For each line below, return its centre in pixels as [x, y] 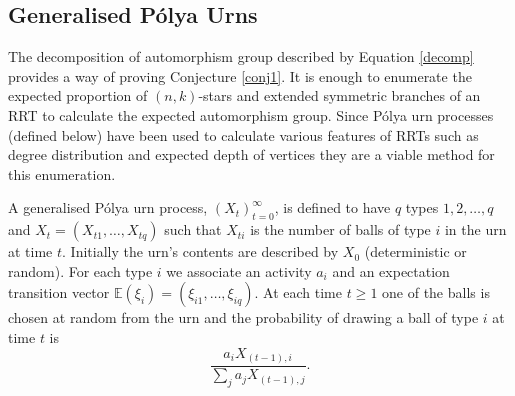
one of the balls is [436, 292]
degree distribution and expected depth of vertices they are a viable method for [251, 154]
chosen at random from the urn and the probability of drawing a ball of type [243, 317]
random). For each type [80, 270]
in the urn [475, 229]
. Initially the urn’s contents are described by [200, 251]
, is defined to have [332, 207]
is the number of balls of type [340, 229]
